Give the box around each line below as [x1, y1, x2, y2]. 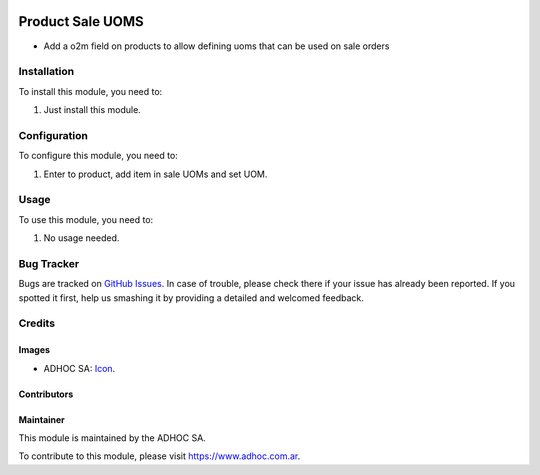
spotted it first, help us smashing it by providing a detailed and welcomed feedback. [18, 291, 364, 304]
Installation [18, 65, 75, 79]
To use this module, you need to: [18, 213, 154, 225]
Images [18, 344, 50, 356]
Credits [18, 316, 55, 330]
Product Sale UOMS [18, 13, 144, 30]
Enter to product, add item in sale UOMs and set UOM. [43, 168, 268, 180]
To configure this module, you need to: [18, 150, 179, 162]
